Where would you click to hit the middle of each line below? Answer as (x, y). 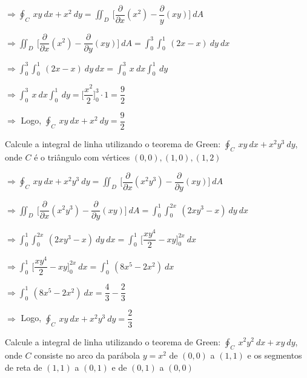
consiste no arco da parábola (87, 355)
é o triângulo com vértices (82, 157)
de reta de (24, 367)
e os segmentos (275, 355)
